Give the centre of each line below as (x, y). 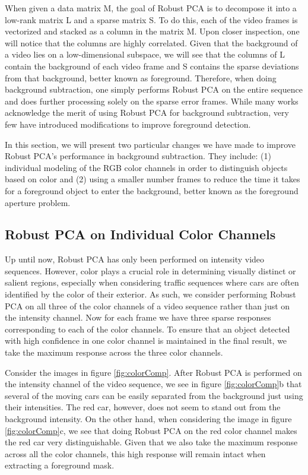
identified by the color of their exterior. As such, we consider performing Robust (150, 294)
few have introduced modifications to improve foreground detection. (128, 124)
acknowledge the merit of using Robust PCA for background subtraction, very (147, 113)
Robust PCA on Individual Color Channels (140, 234)
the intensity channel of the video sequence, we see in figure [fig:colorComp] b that (153, 384)
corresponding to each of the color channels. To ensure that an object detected (147, 329)
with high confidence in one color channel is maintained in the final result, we (146, 341)
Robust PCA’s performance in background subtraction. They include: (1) (138, 156)
